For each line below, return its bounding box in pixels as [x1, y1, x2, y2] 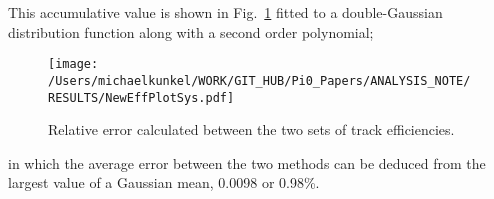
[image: [48, 57, 99, 72]
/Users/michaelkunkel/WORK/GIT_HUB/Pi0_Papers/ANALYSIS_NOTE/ [48, 73, 471, 88]
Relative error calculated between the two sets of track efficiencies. [48, 119, 455, 140]
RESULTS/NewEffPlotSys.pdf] [48, 90, 235, 105]
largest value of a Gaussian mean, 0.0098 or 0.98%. [8, 172, 320, 193]
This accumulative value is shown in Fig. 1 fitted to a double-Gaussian [8, 2, 443, 22]
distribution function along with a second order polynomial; [8, 21, 374, 42]
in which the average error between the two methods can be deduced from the [8, 152, 486, 173]
